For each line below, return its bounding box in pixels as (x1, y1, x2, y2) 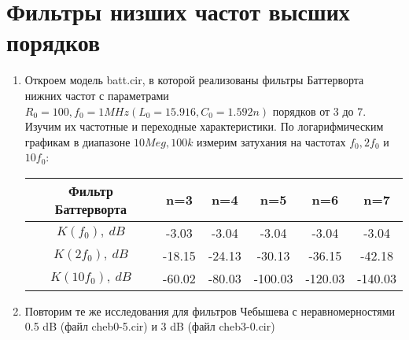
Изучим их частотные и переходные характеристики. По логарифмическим (24, 118, 384, 135)
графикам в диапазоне (24, 133, 131, 150)
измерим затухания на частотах (197, 133, 346, 150)
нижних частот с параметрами (24, 87, 169, 103)
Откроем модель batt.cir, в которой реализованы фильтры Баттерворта (24, 72, 364, 88)
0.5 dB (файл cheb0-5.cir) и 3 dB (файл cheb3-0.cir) (24, 318, 275, 334)
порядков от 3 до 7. (272, 102, 367, 119)
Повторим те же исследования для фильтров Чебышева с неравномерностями (24, 302, 396, 319)
